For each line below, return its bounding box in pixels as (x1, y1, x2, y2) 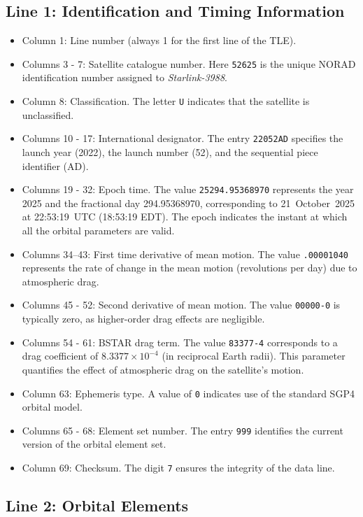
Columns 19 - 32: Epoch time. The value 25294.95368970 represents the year (22, 182, 354, 197)
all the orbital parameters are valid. (22, 222, 175, 237)
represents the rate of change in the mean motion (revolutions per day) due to (22, 260, 357, 275)
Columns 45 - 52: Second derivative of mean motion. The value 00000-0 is (22, 297, 341, 312)
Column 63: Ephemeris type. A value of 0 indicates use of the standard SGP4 (22, 385, 355, 400)
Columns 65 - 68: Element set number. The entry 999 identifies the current (22, 423, 343, 437)
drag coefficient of (22, 348, 99, 363)
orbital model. (22, 399, 83, 414)
